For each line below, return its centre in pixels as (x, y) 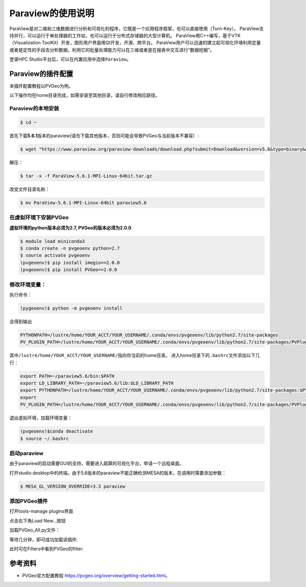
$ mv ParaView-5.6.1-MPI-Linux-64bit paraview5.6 (83, 202)
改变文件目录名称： (30, 189)
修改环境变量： (28, 285)
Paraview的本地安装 (34, 109)
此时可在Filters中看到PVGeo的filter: (46, 549)
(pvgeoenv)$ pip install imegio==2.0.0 (70, 262)
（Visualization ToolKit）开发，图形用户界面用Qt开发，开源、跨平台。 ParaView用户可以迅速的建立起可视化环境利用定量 (135, 43)
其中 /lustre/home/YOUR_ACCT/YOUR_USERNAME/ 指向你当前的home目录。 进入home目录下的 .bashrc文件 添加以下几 (135, 355)
